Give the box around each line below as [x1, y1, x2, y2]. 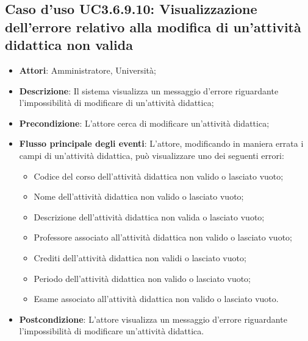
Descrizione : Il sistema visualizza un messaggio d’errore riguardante [19, 84, 279, 97]
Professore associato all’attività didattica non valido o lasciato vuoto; [34, 231, 292, 244]
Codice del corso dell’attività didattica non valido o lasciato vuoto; [34, 169, 284, 182]
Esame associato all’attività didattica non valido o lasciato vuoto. [34, 292, 279, 305]
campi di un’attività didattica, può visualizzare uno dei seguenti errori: [19, 149, 284, 161]
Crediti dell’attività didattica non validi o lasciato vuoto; [34, 251, 246, 264]
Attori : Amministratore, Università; [19, 63, 156, 76]
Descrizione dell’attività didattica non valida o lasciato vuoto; [34, 210, 265, 223]
